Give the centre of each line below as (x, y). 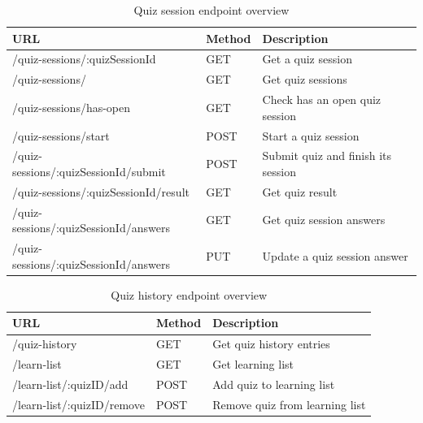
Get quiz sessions (305, 79)
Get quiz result (300, 191)
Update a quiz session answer (335, 255)
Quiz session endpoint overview (211, 10)
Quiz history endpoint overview (189, 294)
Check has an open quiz (322, 99)
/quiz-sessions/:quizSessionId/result (101, 191)
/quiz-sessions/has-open (72, 107)
